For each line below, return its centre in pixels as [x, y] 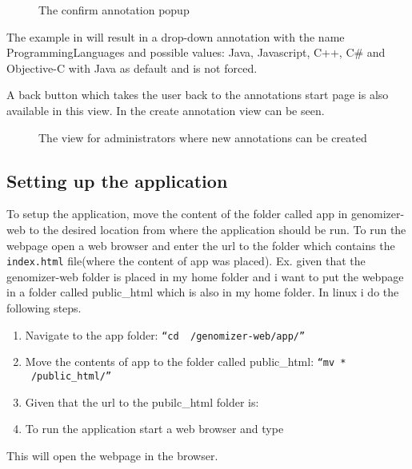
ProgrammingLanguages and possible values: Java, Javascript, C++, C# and [196, 52]
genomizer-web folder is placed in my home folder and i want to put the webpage [205, 276]
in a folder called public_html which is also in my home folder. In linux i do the [203, 292]
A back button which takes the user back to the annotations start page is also [198, 95]
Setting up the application [117, 180]
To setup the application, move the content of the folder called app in [177, 214]
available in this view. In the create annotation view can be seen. [166, 110]
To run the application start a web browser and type [154, 429]
